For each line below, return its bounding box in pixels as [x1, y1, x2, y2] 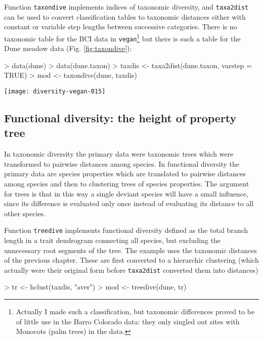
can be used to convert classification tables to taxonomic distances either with [4, 11, 246, 22]
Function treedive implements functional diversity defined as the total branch [4, 225, 248, 235]
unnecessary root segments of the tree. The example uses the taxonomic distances [4, 245, 257, 255]
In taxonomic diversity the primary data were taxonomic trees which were [4, 149, 234, 159]
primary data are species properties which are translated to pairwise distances [4, 168, 246, 179]
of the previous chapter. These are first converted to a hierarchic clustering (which [4, 255, 259, 265]
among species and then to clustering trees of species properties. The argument [4, 178, 249, 188]
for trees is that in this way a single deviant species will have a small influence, [4, 188, 248, 199]
